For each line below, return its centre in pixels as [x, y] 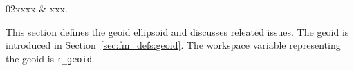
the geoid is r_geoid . [50, 58]
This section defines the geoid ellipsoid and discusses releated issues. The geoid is [177, 31]
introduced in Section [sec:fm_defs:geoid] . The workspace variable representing [173, 45]
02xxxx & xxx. [37, 8]
